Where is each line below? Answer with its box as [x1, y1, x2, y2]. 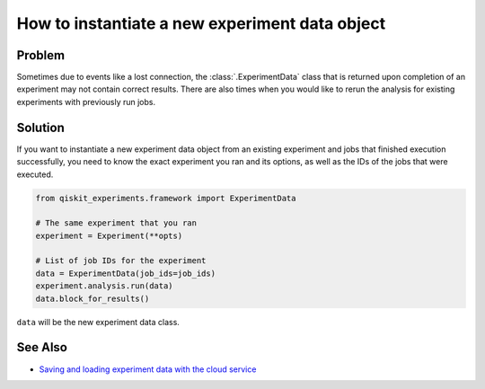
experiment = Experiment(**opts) [35, 230, 183, 241]
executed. [16, 169, 54, 180]
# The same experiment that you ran [35, 218, 198, 228]
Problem [16, 48, 66, 63]
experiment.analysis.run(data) [35, 281, 174, 291]
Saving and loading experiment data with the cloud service [39, 364, 257, 375]
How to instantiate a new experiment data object [16, 13, 386, 33]
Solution [16, 119, 65, 135]
